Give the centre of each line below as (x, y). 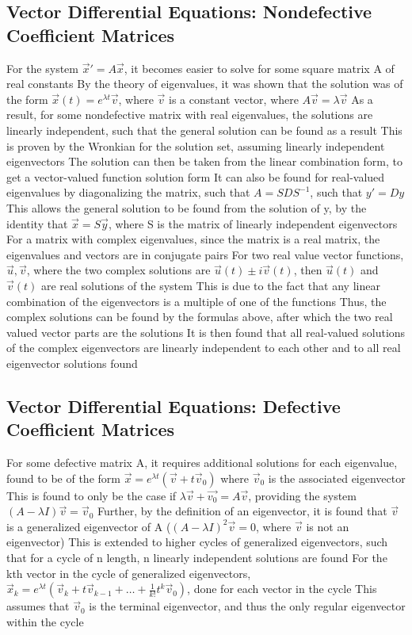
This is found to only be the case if (92, 495)
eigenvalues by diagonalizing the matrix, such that (128, 192)
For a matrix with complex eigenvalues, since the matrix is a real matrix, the (193, 239)
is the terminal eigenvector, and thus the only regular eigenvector (247, 606)
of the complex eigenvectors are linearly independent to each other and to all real (204, 348)
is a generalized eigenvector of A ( (89, 526)
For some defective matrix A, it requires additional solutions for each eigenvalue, (202, 463)
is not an (328, 526)
